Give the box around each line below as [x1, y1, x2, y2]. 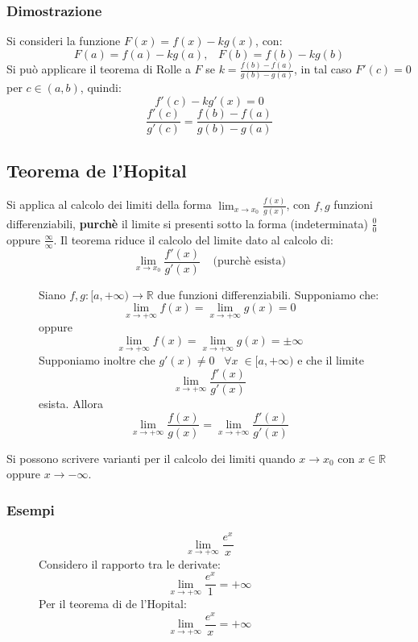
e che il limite [297, 352, 364, 369]
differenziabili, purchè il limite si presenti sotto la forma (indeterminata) [6, 215, 368, 231]
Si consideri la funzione [6, 32, 121, 49]
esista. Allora [39, 394, 103, 411]
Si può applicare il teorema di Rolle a [6, 60, 191, 77]
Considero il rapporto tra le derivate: [39, 555, 221, 572]
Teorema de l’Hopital [6, 158, 187, 183]
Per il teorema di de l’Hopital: [39, 595, 187, 612]
